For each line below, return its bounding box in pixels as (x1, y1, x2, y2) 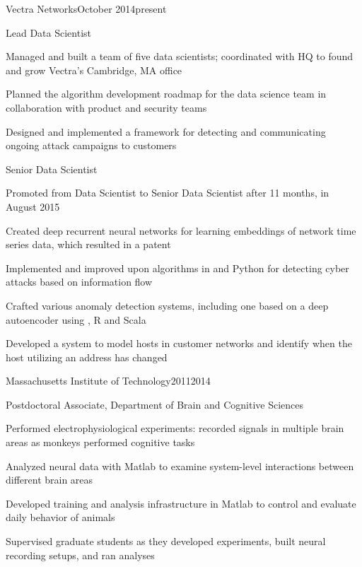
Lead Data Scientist (6, 25, 92, 40)
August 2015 (6, 199, 60, 214)
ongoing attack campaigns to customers (6, 138, 177, 153)
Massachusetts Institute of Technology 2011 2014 (6, 373, 211, 388)
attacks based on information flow (6, 274, 153, 289)
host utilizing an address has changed (6, 349, 168, 364)
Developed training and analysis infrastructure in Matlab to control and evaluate (6, 496, 356, 510)
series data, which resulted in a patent (6, 237, 171, 252)
